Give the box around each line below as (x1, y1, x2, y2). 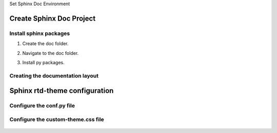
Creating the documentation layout (9, 72, 98, 79)
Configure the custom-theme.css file (9, 116, 105, 123)
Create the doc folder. (22, 41, 69, 47)
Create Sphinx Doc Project (9, 14, 96, 23)
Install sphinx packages (9, 30, 70, 37)
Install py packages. (22, 59, 65, 65)
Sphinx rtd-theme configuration (9, 86, 114, 95)
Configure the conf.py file (9, 102, 75, 109)
